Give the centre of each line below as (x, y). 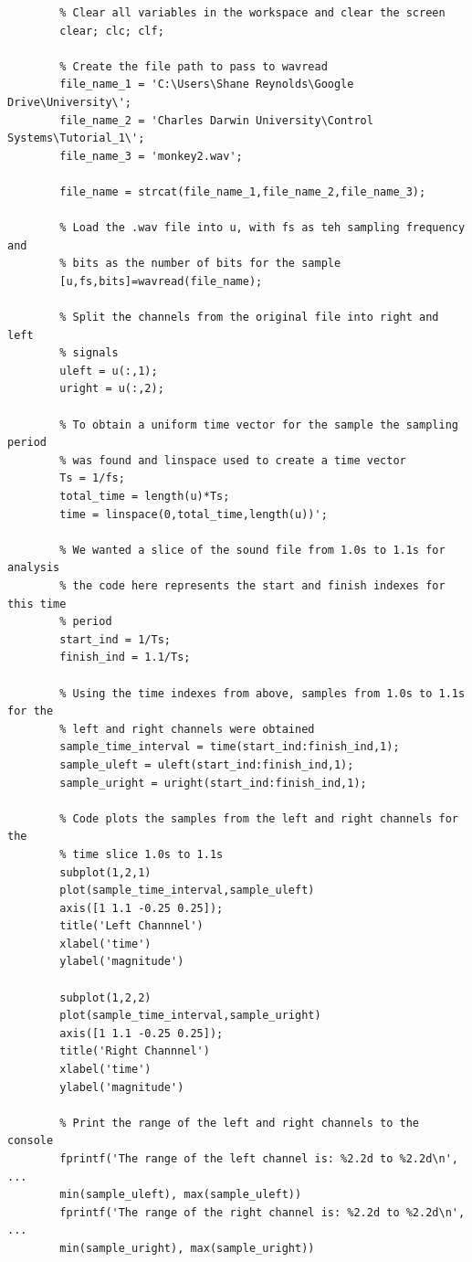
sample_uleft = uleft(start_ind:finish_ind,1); (207, 764)
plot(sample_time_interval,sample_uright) (190, 1016)
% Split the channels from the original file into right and (249, 318)
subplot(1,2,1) (105, 872)
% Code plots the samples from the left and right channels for (259, 818)
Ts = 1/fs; (92, 478)
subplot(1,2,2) (105, 997)
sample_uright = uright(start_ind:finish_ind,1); (213, 783)
